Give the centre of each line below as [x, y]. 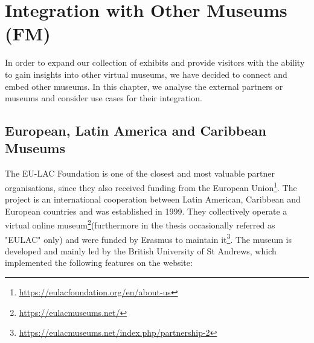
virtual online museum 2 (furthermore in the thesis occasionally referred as [140, 224]
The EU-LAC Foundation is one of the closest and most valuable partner [140, 173]
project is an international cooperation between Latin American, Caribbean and [153, 199]
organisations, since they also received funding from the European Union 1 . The [151, 186]
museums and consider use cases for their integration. [104, 98]
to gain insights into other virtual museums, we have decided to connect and [146, 74]
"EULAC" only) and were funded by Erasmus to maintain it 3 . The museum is [149, 238]
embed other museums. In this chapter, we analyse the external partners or [144, 86]
